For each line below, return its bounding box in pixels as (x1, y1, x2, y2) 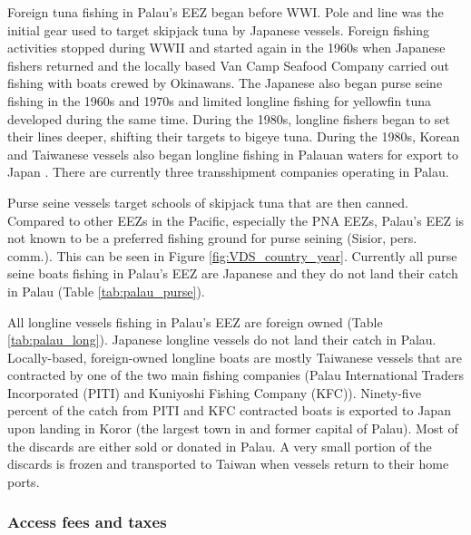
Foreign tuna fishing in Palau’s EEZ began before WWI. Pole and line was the (7, 3, 444, 21)
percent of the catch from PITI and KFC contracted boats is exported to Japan (7, 401, 451, 420)
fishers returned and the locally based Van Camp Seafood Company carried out (7, 55, 449, 74)
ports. (7, 472, 40, 491)
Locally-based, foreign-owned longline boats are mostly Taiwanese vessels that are (7, 347, 462, 366)
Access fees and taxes (7, 511, 167, 533)
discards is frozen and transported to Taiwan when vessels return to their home (7, 454, 449, 473)
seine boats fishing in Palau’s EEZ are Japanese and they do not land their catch (7, 264, 458, 283)
